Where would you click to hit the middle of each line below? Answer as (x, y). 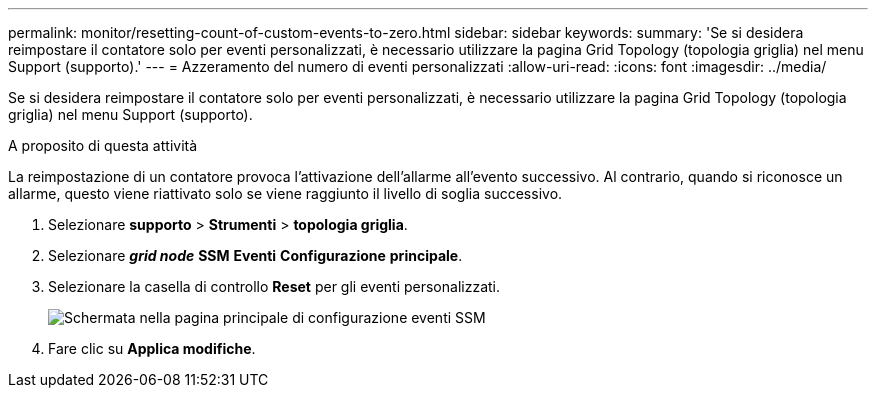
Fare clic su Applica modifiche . (152, 348)
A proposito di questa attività (103, 145)
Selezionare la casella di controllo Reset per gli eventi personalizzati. (274, 286)
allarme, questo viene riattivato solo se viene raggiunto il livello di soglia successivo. (285, 193)
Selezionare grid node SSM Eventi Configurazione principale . (255, 255)
